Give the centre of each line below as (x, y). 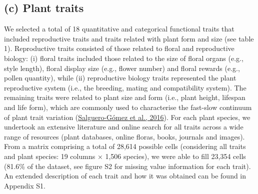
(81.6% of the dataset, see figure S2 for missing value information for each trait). (127, 166)
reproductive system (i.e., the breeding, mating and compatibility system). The (125, 87)
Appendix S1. (25, 185)
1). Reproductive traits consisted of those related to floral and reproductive (119, 48)
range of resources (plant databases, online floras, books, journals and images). (124, 136)
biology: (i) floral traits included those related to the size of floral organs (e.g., (124, 58)
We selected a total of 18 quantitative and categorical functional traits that (119, 29)
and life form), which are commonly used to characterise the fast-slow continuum (128, 107)
